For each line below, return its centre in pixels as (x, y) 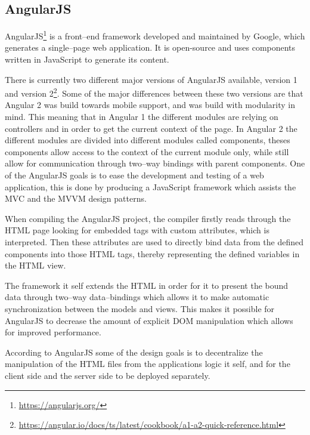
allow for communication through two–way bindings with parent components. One (155, 163)
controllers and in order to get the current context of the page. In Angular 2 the (151, 128)
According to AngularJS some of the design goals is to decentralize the (134, 352)
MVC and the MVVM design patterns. (76, 198)
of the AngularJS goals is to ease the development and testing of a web (134, 175)
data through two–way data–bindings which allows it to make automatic (137, 297)
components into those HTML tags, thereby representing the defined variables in (152, 253)
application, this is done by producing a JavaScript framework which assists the (151, 186)
